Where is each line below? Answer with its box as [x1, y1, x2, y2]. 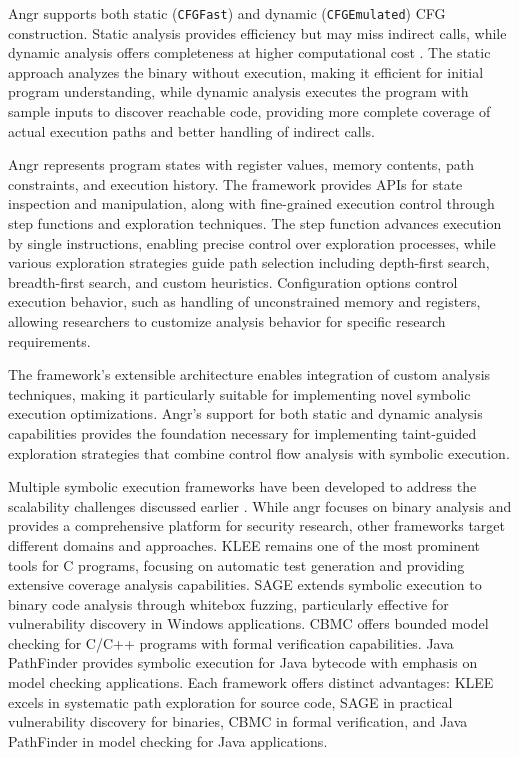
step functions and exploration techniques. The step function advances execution [8, 213, 502, 233]
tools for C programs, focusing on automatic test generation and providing [8, 554, 465, 575]
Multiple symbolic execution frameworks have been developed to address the [8, 476, 477, 497]
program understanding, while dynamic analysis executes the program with [8, 81, 469, 102]
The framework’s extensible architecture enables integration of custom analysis [8, 364, 491, 385]
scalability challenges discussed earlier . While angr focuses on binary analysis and [8, 495, 512, 516]
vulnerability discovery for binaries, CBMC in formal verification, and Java [8, 711, 468, 732]
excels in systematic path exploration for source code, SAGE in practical [8, 691, 453, 712]
